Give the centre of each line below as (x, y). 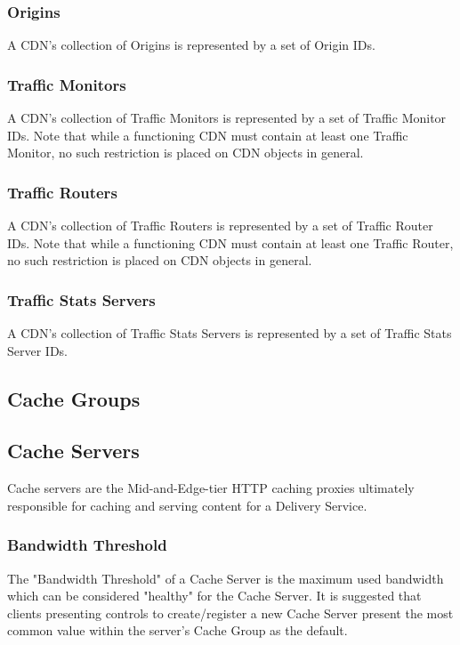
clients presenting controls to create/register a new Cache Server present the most (230, 613)
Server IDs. (38, 350)
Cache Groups (74, 398)
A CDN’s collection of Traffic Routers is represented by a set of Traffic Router (220, 226)
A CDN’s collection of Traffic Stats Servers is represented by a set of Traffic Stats (230, 333)
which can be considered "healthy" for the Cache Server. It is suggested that (214, 596)
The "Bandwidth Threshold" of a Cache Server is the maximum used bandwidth (226, 578)
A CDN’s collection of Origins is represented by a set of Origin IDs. (191, 45)
